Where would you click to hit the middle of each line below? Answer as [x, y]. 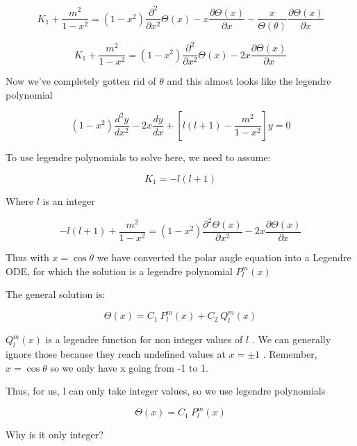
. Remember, [290, 353]
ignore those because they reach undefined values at [116, 353]
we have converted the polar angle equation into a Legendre [224, 257]
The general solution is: [56, 294]
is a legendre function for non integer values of [144, 339]
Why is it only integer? [55, 435]
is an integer [69, 200]
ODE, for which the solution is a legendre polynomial [119, 271]
